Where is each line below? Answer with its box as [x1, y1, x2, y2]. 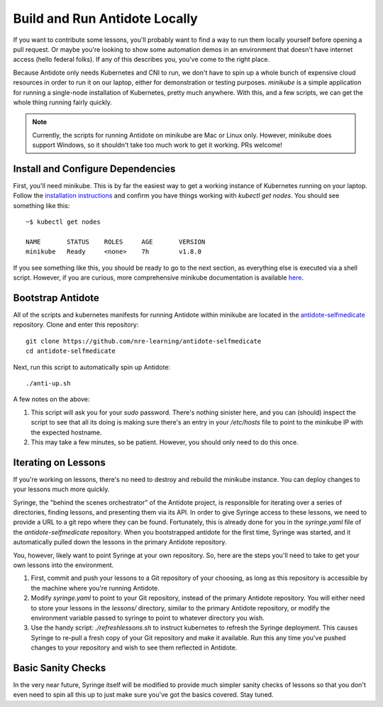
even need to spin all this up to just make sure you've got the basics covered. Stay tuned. [13, 691, 274, 699]
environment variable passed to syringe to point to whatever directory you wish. [30, 613, 265, 622]
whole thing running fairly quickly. [13, 98, 113, 106]
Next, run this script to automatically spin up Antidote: [13, 363, 170, 371]
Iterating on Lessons [13, 456, 106, 468]
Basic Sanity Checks [13, 662, 106, 674]
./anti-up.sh [26, 379, 71, 387]
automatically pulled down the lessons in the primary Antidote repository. [13, 538, 227, 547]
